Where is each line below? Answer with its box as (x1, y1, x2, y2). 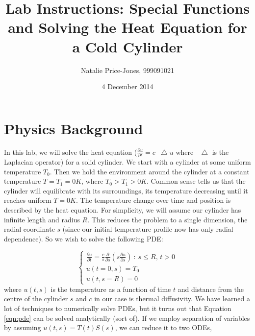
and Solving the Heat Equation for (8, 17, 247, 37)
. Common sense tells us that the (147, 176, 246, 186)
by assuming (4, 322, 41, 333)
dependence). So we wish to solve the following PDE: (4, 233, 163, 243)
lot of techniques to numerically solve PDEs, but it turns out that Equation (4, 303, 231, 313)
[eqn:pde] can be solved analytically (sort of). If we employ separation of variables (4, 312, 250, 323)
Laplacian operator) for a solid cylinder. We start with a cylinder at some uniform (4, 156, 251, 167)
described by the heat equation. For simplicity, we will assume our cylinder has (4, 204, 241, 215)
